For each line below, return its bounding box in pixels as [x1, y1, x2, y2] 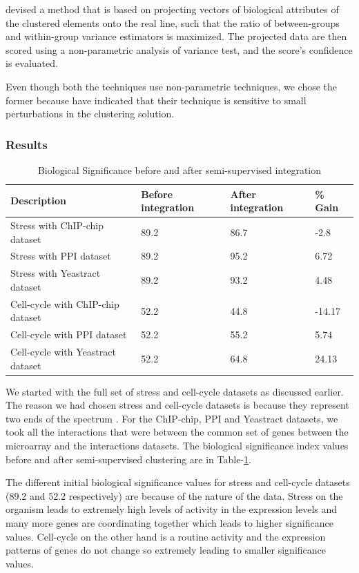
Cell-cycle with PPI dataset [10, 327, 127, 342]
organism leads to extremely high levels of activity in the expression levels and [6, 502, 338, 516]
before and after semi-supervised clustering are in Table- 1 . [6, 451, 251, 466]
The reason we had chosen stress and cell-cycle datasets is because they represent [6, 398, 349, 412]
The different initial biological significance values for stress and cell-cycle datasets [6, 475, 350, 489]
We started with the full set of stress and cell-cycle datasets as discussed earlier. [6, 384, 344, 398]
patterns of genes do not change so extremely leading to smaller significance [6, 543, 327, 557]
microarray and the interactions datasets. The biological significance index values [6, 438, 349, 453]
